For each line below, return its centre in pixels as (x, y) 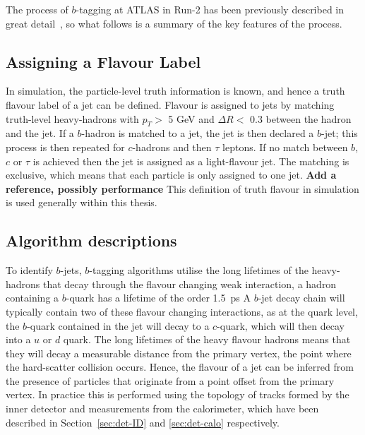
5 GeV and (191, 118)
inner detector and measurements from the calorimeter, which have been (162, 409)
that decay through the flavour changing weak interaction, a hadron (190, 284)
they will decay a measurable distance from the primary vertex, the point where (179, 353)
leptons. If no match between (285, 147)
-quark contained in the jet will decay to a (118, 325)
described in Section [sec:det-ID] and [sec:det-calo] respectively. (143, 422)
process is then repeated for (65, 147)
